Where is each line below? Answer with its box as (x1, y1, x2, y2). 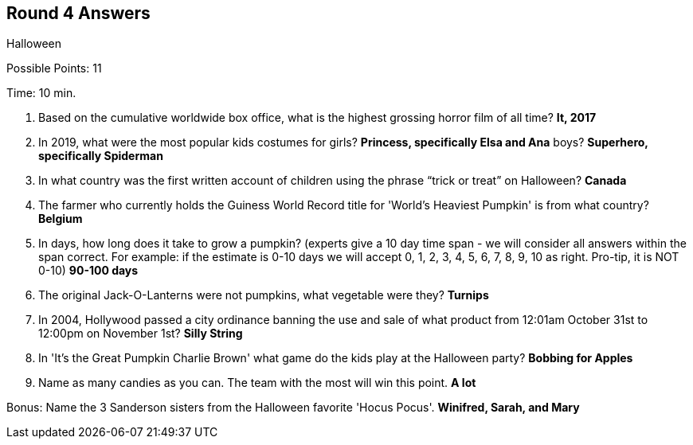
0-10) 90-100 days (38, 263, 139, 278)
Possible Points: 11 (6, 61, 102, 76)
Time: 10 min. (6, 86, 76, 100)
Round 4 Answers (6, 3, 151, 23)
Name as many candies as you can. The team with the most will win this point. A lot (38, 376, 476, 390)
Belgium (38, 212, 83, 226)
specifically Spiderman (38, 149, 163, 163)
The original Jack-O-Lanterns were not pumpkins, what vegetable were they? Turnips (38, 288, 489, 303)
